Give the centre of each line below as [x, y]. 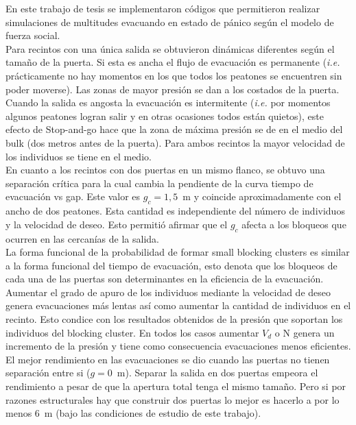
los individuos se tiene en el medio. [79, 156]
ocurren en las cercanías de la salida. [82, 238]
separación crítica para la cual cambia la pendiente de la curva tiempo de [159, 183]
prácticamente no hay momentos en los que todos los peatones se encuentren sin [174, 75]
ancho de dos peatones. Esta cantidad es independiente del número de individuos [175, 211]
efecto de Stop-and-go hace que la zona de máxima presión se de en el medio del [174, 129]
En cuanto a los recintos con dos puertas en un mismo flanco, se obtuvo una [165, 170]
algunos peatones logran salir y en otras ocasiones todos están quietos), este [165, 116]
